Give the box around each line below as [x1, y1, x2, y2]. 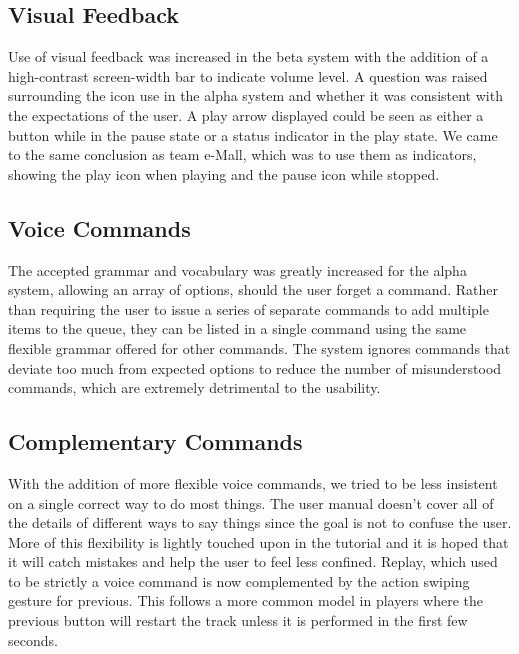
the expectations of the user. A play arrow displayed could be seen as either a [8, 104, 484, 125]
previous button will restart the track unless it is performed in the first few [8, 610, 468, 631]
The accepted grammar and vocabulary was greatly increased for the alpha [8, 259, 467, 280]
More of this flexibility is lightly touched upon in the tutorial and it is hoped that [8, 531, 509, 552]
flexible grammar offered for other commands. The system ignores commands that [8, 337, 511, 358]
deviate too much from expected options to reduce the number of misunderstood [8, 357, 502, 378]
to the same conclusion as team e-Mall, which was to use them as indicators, [8, 144, 477, 165]
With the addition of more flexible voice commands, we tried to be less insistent [8, 472, 498, 493]
